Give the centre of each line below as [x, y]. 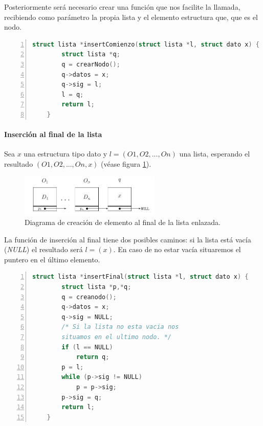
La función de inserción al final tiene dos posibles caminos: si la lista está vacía [128, 239]
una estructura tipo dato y [65, 154]
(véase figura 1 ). [126, 163]
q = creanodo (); [89, 297]
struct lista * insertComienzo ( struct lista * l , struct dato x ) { [146, 44]
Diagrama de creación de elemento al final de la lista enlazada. [123, 222]
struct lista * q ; [91, 54]
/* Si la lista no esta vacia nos [120, 327]
